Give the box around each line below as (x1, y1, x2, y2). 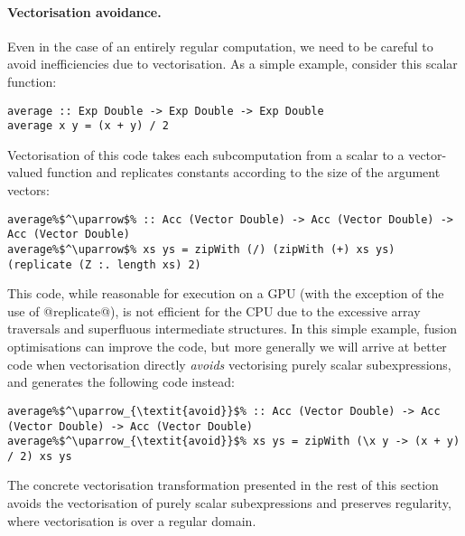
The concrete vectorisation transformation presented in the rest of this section (7, 475, 439, 494)
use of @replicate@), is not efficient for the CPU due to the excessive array (7, 301, 421, 320)
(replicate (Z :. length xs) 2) (7, 258, 201, 271)
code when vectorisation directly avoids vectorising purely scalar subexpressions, (7, 354, 451, 373)
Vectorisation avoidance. (7, 2, 162, 21)
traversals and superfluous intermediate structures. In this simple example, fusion (7, 319, 457, 338)
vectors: (7, 181, 50, 200)
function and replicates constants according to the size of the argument (46, 163, 441, 182)
